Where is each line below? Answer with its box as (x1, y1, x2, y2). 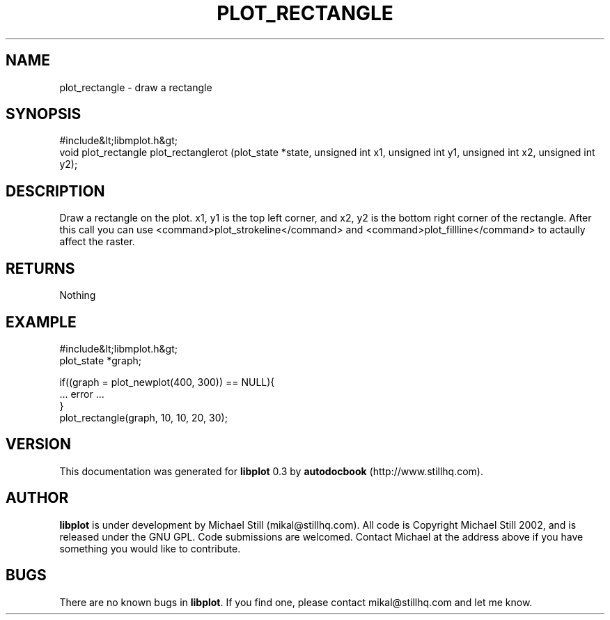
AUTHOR (6, 489, 69, 507)
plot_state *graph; (59, 354, 141, 366)
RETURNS (6, 259, 75, 277)
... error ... (59, 387, 104, 400)
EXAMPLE (6, 313, 77, 331)
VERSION (6, 435, 72, 454)
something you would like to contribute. (59, 542, 241, 555)
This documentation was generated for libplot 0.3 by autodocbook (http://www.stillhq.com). (59, 465, 483, 477)
